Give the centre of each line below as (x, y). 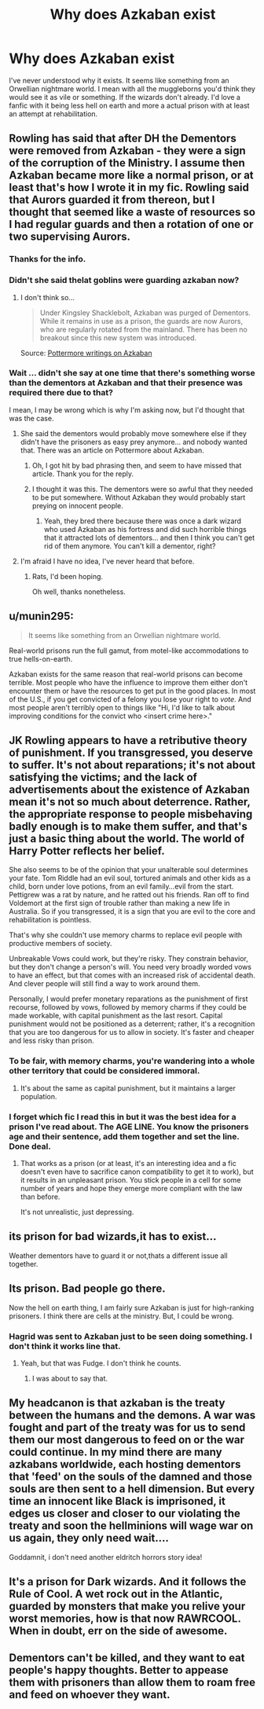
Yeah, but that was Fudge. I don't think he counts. (101, 1363)
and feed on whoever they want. (90, 1694)
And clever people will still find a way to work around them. (104, 984)
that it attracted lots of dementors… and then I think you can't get (149, 537)
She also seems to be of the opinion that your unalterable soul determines (128, 870)
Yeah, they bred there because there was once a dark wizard (143, 521)
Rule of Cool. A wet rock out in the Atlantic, (116, 1594)
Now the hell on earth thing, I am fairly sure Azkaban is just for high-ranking (132, 1307)
